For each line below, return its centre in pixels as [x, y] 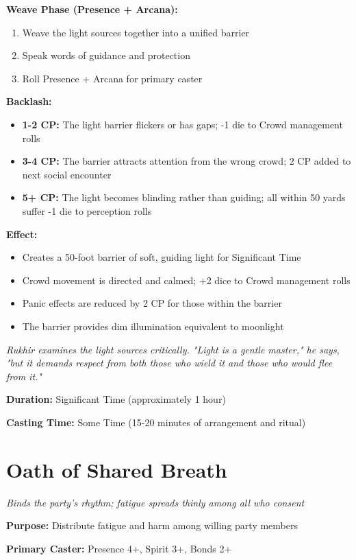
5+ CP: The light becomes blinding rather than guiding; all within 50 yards [184, 197]
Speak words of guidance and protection [106, 55]
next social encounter [67, 174]
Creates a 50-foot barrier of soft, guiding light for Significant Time [162, 257]
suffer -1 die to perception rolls [87, 210]
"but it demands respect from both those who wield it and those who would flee [169, 363]
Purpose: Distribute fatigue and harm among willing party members [152, 525]
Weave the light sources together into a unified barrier [136, 32]
